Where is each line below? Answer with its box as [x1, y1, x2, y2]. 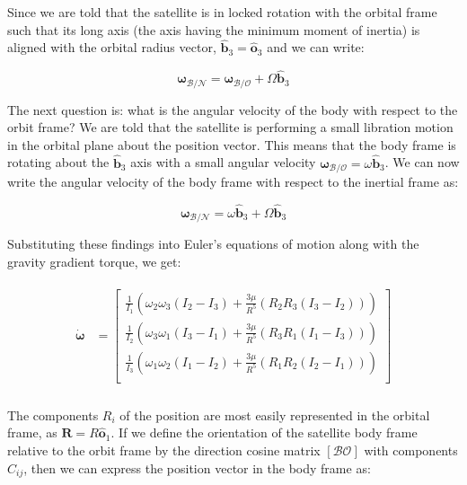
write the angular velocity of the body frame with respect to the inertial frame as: [7, 172, 459, 191]
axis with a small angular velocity [130, 153, 316, 172]
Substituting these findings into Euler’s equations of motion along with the [7, 234, 419, 253]
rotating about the [7, 153, 110, 172]
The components [7, 405, 99, 424]
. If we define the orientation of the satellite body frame [110, 423, 418, 442]
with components [364, 440, 458, 459]
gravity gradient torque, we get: [7, 251, 181, 270]
